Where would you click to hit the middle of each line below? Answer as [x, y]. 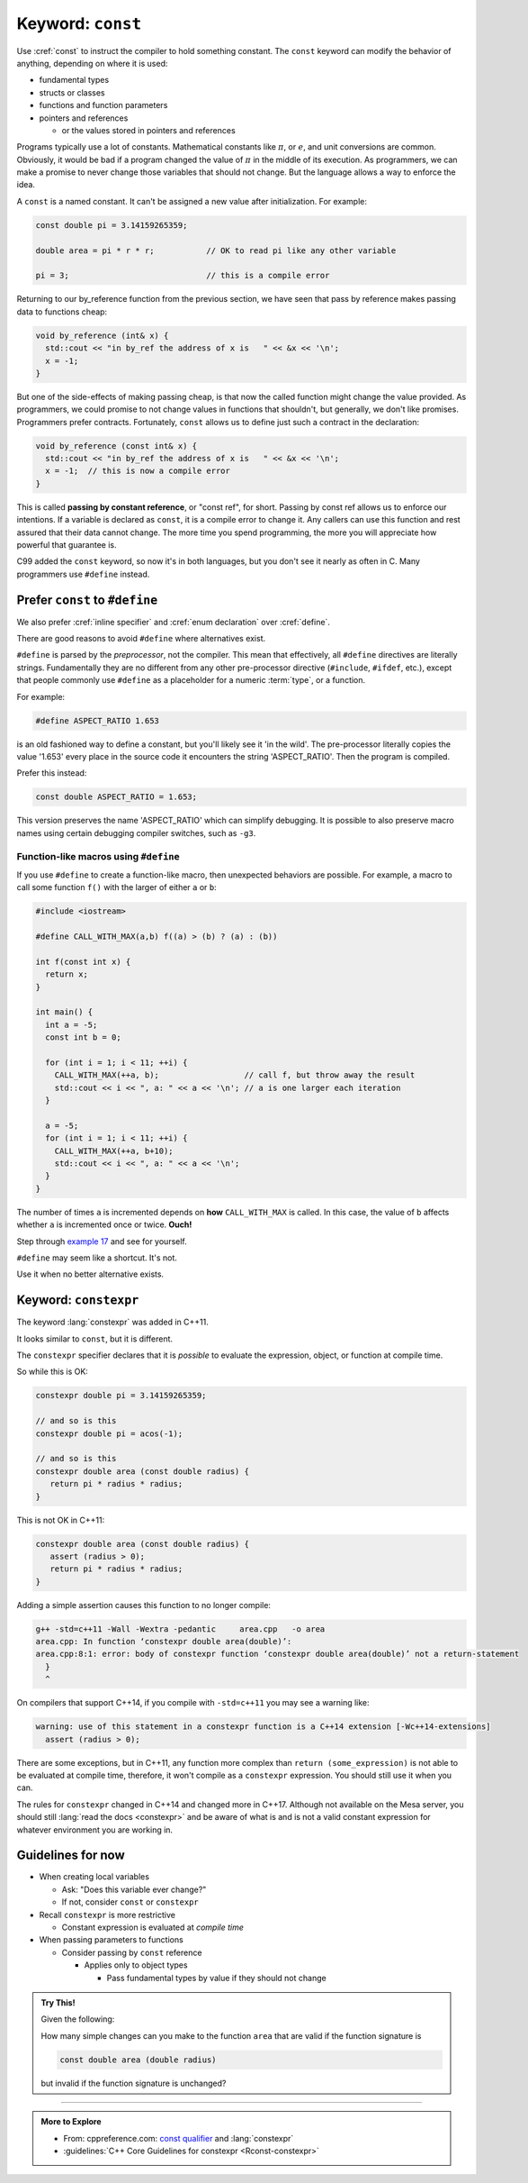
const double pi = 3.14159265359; [112, 225]
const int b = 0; [83, 1037]
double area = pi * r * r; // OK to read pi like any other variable [216, 250]
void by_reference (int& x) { [102, 335]
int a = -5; [72, 1024]
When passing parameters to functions [111, 1940]
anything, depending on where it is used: [92, 63]
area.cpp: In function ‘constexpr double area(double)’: [164, 1642]
